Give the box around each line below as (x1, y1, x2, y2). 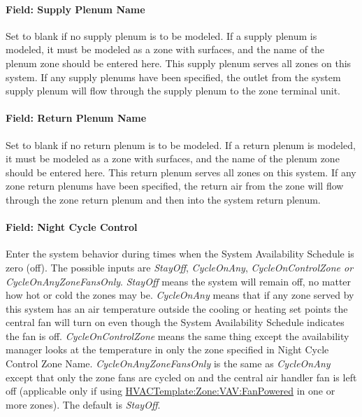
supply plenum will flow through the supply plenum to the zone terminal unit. (6, 83, 341, 98)
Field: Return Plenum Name (6, 111, 147, 125)
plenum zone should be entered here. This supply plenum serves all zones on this (6, 55, 352, 70)
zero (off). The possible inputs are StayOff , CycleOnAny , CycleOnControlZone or (6, 260, 354, 274)
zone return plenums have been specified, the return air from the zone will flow (6, 178, 344, 193)
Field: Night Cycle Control (6, 220, 138, 234)
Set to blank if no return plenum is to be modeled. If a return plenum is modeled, (6, 137, 356, 152)
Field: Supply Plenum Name (6, 1, 145, 16)
